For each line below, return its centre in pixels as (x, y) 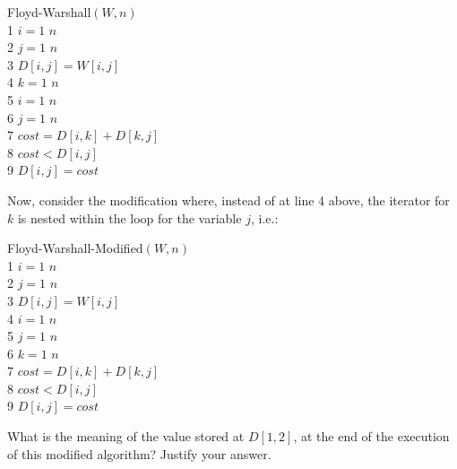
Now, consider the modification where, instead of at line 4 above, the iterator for (228, 200)
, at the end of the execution (371, 436)
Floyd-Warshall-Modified (75, 248)
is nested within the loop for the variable (129, 217)
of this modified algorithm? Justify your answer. (139, 453)
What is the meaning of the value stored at (126, 436)
